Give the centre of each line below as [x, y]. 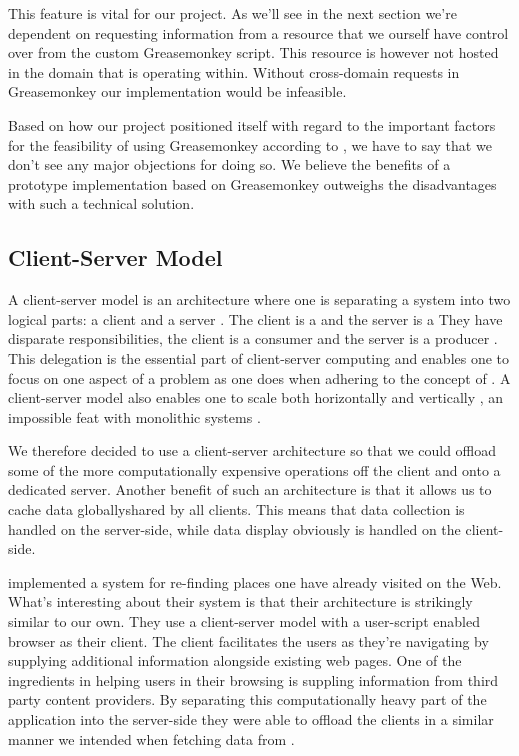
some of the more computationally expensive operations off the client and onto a [254, 469]
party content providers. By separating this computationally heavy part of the [247, 699]
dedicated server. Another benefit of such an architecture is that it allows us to [250, 489]
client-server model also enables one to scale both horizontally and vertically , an [256, 397]
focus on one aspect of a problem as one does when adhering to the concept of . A [259, 377]
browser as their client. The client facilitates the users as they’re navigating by [248, 640]
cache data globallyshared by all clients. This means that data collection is [236, 509]
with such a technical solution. [101, 203]
